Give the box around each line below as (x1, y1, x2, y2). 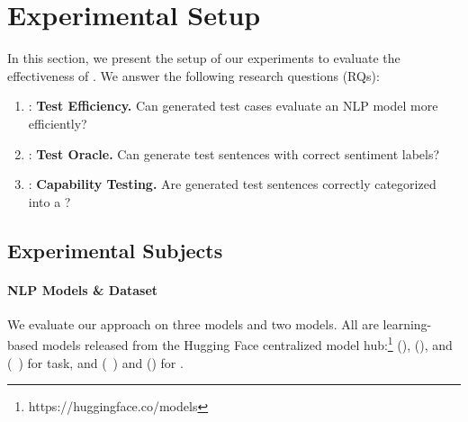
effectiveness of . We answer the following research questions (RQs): (7, 66, 380, 85)
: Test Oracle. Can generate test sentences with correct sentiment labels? (28, 144, 440, 163)
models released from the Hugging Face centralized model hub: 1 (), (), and (41, 333, 453, 355)
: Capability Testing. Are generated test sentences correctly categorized (28, 175, 436, 193)
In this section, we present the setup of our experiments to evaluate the (7, 49, 400, 67)
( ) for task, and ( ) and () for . (7, 353, 184, 372)
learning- (382, 314, 432, 333)
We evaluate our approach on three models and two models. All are (7, 314, 379, 333)
